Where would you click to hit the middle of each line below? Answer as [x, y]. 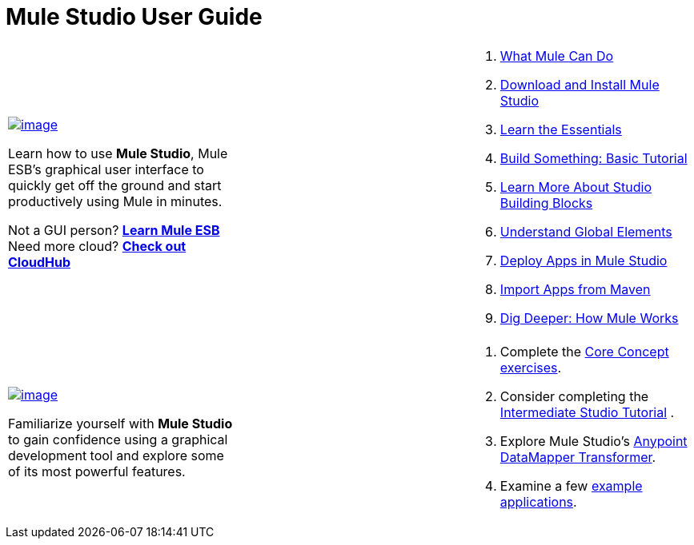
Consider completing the [574, 396]
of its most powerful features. [97, 471]
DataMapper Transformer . [578, 457]
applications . [538, 501]
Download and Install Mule [580, 84]
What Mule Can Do [557, 56]
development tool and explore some [116, 455]
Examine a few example [571, 485]
